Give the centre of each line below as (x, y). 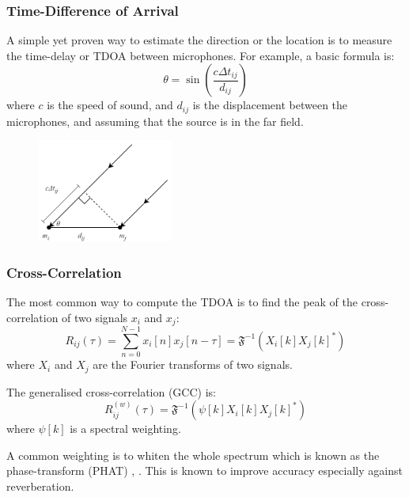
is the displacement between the (270, 105)
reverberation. (40, 486)
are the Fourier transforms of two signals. (193, 364)
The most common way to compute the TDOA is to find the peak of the (182, 302)
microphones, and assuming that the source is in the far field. (155, 121)
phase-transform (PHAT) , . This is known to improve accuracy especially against (204, 470)
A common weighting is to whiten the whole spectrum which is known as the (193, 455)
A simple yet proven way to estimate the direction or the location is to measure (199, 40)
